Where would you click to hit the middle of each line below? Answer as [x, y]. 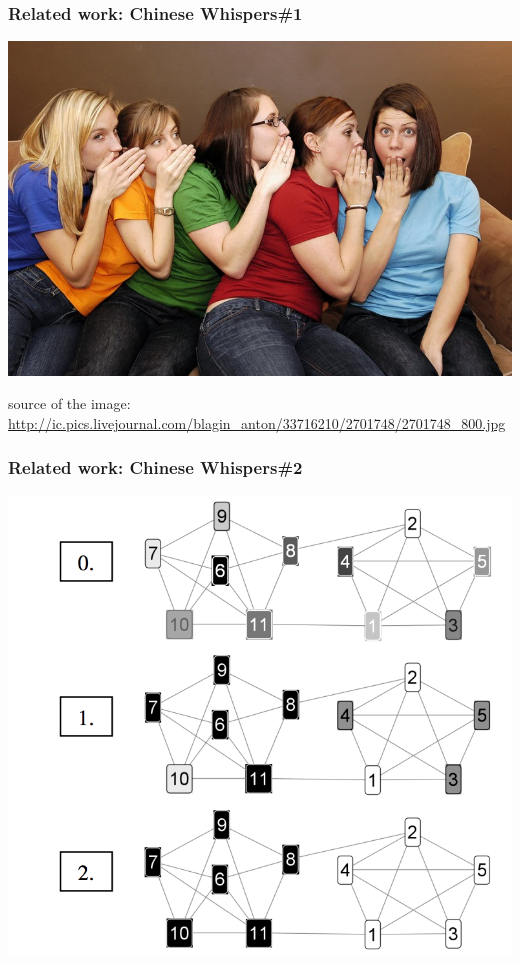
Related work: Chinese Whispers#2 [155, 467]
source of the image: [69, 403]
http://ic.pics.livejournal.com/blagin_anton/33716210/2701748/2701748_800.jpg [257, 422]
